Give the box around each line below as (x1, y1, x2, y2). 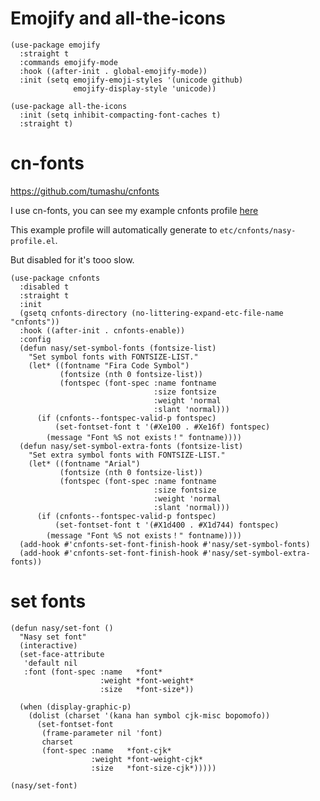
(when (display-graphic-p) (19, 702, 132, 712)
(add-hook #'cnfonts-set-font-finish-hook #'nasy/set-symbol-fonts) (19, 539, 311, 549)
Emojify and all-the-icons (10, 7, 226, 30)
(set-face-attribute (19, 649, 105, 659)
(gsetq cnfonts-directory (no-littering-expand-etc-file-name (19, 308, 284, 318)
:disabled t (19, 282, 70, 292)
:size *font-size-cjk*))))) (90, 763, 217, 773)
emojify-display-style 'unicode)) (73, 83, 217, 94)
